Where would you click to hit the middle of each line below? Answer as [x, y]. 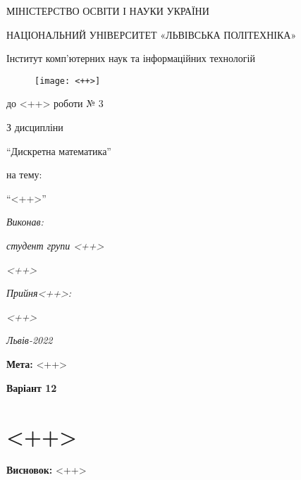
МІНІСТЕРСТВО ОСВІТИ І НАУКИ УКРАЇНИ [108, 11]
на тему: [24, 174]
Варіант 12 [32, 387]
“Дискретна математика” [59, 150]
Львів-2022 [30, 340]
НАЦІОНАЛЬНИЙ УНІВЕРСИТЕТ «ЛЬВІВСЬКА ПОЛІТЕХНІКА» [152, 34]
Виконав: [25, 222]
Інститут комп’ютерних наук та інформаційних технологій [131, 58]
